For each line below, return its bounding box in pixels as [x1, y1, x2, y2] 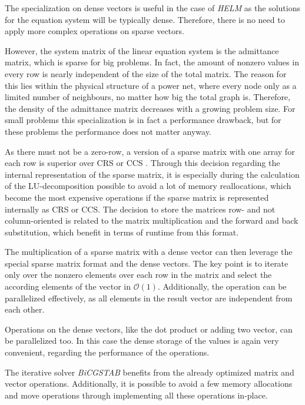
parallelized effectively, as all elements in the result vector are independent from [5, 291, 293, 304]
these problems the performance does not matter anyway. [5, 125, 211, 137]
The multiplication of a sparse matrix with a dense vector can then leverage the [5, 245, 293, 258]
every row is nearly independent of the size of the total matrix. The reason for [5, 67, 287, 79]
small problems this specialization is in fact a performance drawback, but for [5, 114, 281, 126]
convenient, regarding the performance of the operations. [5, 346, 210, 358]
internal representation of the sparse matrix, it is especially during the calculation [5, 168, 300, 180]
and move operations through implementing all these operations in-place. [5, 389, 268, 401]
